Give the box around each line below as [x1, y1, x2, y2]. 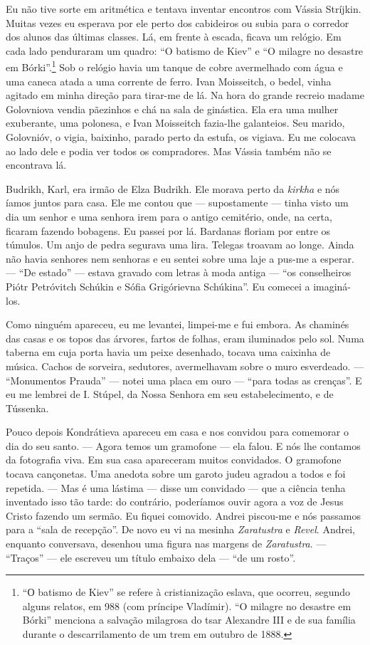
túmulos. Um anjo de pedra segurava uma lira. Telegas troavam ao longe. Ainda [6, 237, 354, 252]
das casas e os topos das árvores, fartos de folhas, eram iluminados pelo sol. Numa [6, 330, 364, 345]
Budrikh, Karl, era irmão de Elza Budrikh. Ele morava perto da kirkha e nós [6, 181, 340, 196]
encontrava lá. [6, 157, 67, 172]
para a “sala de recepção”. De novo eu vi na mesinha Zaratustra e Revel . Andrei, [6, 522, 355, 537]
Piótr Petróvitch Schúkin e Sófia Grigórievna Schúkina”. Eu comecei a [6, 278, 310, 293]
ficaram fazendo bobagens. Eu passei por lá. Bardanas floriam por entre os [6, 223, 331, 238]
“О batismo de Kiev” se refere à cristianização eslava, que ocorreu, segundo [22, 584, 350, 599]
